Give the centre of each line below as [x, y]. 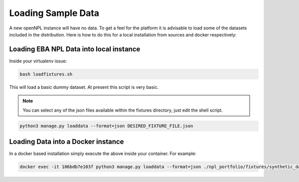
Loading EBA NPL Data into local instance [75, 49]
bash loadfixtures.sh [46, 74]
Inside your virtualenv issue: [38, 61]
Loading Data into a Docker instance [67, 141]
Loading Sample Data [54, 13]
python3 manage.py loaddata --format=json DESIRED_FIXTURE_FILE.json [106, 126]
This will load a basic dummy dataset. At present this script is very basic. [84, 87]
